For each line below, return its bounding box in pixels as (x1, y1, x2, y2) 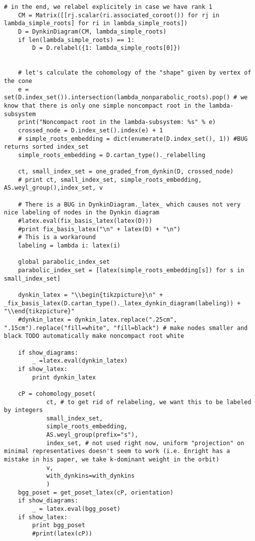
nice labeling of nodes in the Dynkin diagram (4, 209, 159, 216)
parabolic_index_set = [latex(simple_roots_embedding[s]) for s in (18, 267, 244, 274)
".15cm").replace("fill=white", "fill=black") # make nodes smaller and (4, 324, 248, 332)
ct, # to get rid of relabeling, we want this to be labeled (46, 398, 252, 406)
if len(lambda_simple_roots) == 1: (18, 36, 135, 43)
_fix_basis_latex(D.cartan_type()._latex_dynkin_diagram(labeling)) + (4, 299, 241, 307)
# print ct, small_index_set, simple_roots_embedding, (18, 176, 202, 183)
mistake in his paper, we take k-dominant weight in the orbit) (4, 456, 219, 463)
